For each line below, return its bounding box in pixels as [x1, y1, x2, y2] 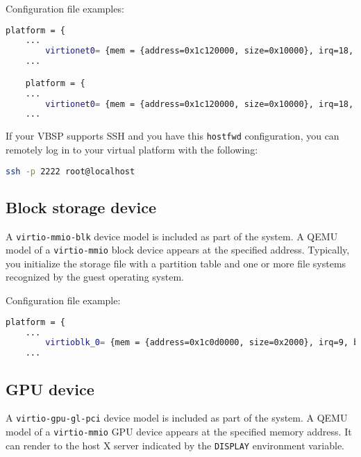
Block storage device [6, 196, 157, 217]
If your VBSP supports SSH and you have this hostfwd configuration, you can [6, 128, 339, 143]
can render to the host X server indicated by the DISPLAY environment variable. [6, 438, 345, 452]
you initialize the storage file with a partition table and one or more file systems [6, 256, 346, 270]
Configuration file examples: [6, 1, 124, 15]
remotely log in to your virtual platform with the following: [6, 142, 258, 156]
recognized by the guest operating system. [6, 269, 184, 284]
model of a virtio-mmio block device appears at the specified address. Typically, [6, 242, 350, 257]
